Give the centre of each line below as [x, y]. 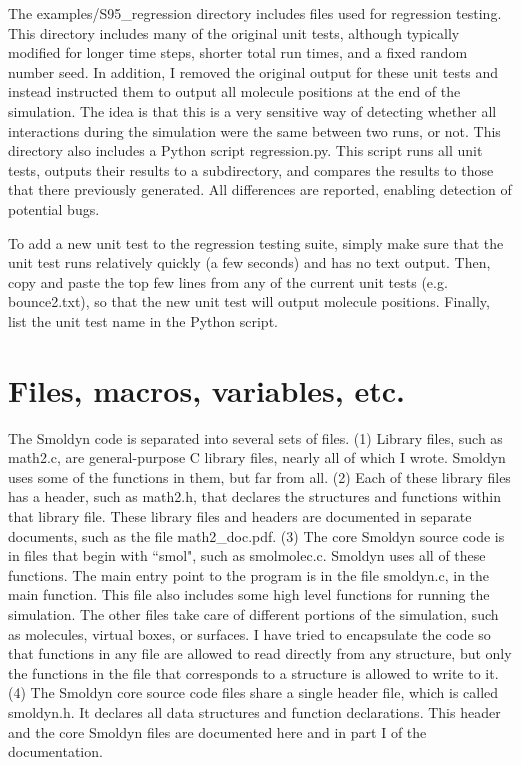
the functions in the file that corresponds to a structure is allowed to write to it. [253, 672]
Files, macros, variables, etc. [206, 389]
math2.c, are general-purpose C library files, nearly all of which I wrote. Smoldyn [257, 457]
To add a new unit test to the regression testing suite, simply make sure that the [256, 242]
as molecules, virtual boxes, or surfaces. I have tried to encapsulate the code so [249, 633]
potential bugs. [54, 208]
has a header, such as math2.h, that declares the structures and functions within [255, 496]
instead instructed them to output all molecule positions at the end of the [234, 91]
